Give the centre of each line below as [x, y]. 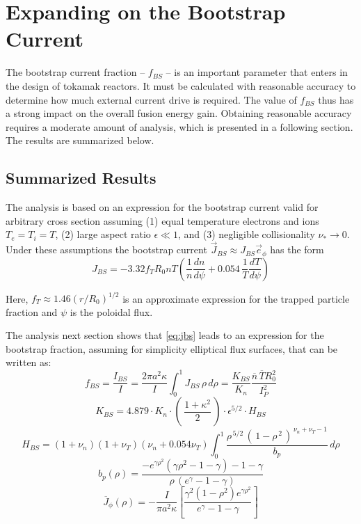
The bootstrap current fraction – [75, 72]
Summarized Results [81, 178]
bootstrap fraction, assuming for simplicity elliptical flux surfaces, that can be [172, 348]
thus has [336, 99]
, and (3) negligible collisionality [246, 234]
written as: [29, 362]
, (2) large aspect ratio [103, 234]
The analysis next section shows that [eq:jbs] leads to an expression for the [165, 335]
